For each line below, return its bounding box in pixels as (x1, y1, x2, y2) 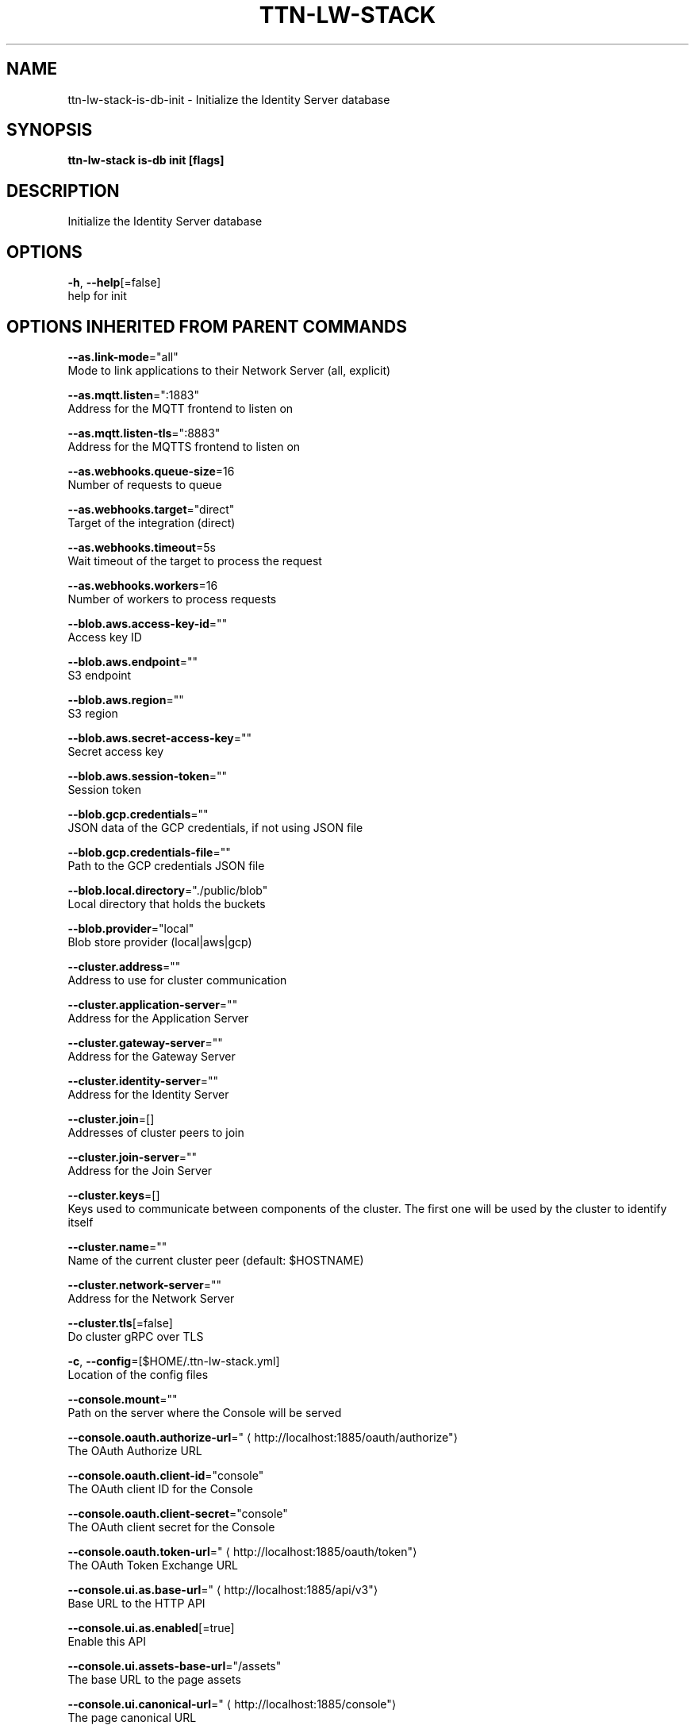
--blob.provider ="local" (67, 921, 194, 935)
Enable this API (67, 1634, 146, 1648)
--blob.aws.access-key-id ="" (67, 616, 228, 630)
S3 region (67, 706, 118, 720)
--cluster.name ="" (67, 1239, 167, 1253)
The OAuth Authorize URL (67, 1443, 202, 1458)
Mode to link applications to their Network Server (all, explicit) (67, 363, 391, 377)
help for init (67, 289, 127, 303)
